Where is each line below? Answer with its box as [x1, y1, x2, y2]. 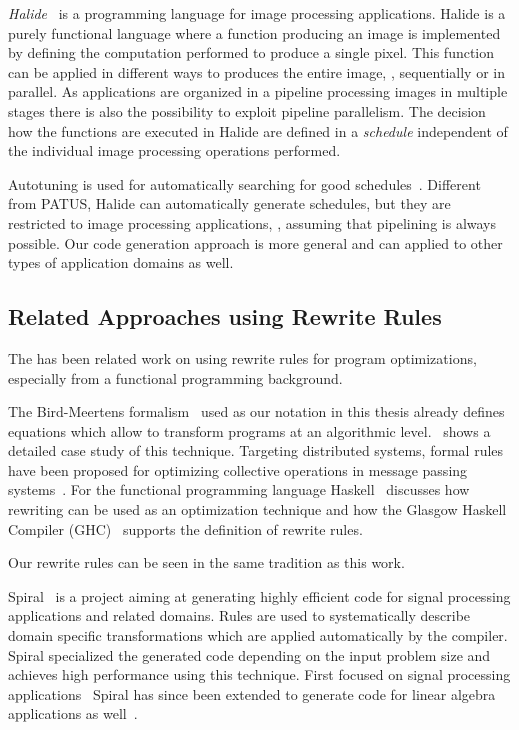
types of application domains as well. [8, 252, 234, 273]
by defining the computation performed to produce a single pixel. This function [8, 42, 495, 63]
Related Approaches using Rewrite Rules [8, 301, 442, 332]
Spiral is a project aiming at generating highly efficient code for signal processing [8, 585, 511, 606]
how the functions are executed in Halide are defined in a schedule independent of [8, 120, 508, 141]
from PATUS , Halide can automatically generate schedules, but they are [8, 193, 451, 214]
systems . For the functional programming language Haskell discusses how [8, 479, 470, 500]
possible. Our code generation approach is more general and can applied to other [8, 232, 503, 253]
